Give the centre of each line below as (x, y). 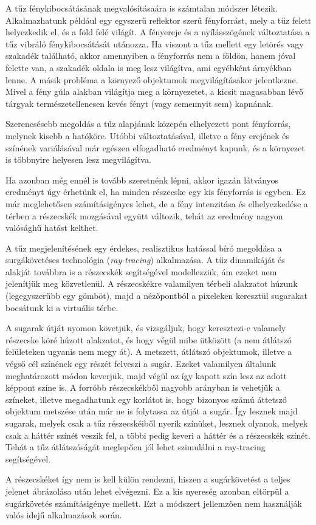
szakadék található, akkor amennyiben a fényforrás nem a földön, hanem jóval (151, 56)
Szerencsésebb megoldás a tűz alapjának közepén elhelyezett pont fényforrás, (148, 124)
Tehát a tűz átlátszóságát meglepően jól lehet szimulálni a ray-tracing (136, 447)
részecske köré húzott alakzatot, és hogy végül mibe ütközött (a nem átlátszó (149, 339)
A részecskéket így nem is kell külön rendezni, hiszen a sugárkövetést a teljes (148, 479)
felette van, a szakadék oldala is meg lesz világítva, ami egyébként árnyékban (149, 67)
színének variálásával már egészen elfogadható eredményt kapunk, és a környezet (155, 147)
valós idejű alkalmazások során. (64, 515)
